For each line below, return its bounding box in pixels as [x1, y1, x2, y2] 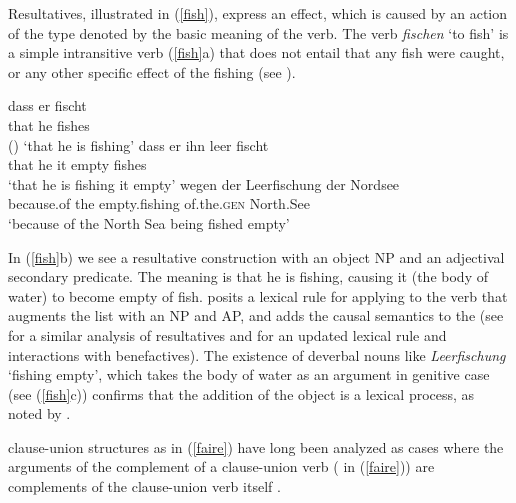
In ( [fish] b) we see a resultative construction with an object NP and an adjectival [8, 246, 505, 267]
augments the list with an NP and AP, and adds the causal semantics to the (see [8, 305, 504, 326]
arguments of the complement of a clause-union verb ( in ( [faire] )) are [8, 456, 435, 477]
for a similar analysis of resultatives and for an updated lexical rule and [8, 324, 447, 345]
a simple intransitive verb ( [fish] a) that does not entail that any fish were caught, [8, 42, 505, 63]
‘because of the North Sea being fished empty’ [8, 212, 290, 233]
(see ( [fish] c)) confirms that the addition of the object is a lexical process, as [8, 383, 475, 404]
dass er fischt [8, 95, 87, 116]
